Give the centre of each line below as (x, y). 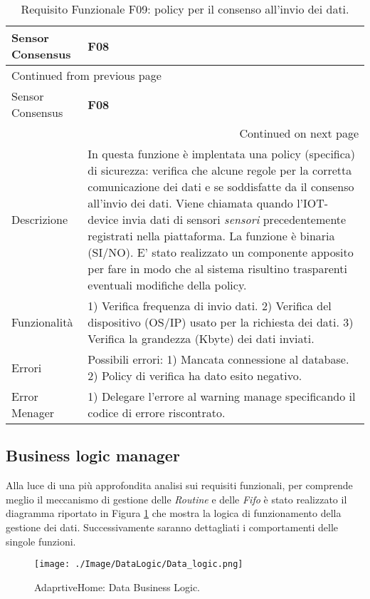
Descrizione (40, 219)
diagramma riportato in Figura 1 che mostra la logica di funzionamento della (174, 513)
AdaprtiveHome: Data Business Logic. (117, 587)
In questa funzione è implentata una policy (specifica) (222, 154)
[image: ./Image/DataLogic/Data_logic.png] (139, 564)
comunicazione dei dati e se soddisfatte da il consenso (221, 186)
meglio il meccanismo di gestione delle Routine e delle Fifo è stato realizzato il (176, 499)
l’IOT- (313, 203)
